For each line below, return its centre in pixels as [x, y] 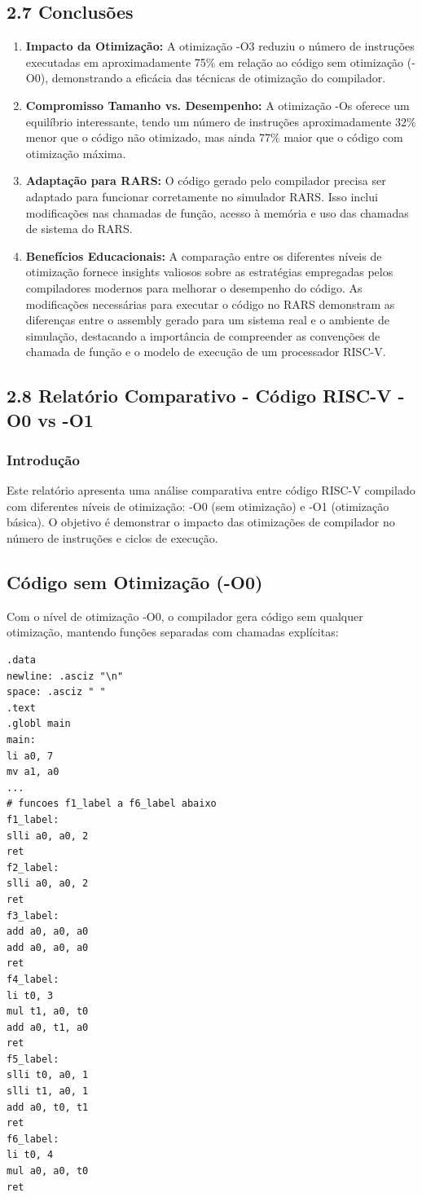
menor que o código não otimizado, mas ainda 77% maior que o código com [214, 137]
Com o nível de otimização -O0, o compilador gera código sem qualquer [185, 616]
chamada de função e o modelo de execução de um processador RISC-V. [206, 352]
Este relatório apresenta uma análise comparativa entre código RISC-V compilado [211, 490]
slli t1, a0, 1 [48, 1091]
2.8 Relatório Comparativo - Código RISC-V [199, 396]
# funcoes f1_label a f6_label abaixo [112, 804]
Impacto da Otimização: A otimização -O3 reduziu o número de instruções [220, 46]
